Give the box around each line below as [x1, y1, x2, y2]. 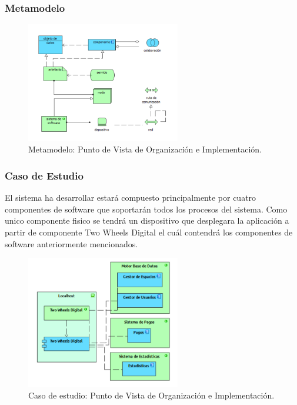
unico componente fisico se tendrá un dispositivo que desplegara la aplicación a [5, 214, 289, 227]
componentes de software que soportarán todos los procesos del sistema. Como [5, 203, 288, 215]
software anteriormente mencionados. [5, 237, 138, 250]
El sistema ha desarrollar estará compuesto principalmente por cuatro [5, 191, 256, 204]
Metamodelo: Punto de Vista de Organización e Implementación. [28, 143, 262, 155]
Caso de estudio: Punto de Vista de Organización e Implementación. [28, 389, 275, 401]
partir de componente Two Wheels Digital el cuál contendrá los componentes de [5, 226, 293, 238]
